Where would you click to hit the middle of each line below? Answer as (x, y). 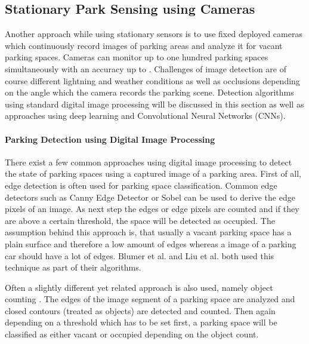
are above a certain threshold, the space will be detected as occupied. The (140, 220)
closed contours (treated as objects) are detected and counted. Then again (140, 310)
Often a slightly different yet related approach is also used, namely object (139, 287)
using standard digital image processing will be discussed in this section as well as (154, 104)
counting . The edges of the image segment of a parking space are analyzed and (150, 299)
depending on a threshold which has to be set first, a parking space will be (141, 322)
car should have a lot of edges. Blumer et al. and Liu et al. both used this (140, 255)
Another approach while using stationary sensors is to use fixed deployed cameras (154, 34)
